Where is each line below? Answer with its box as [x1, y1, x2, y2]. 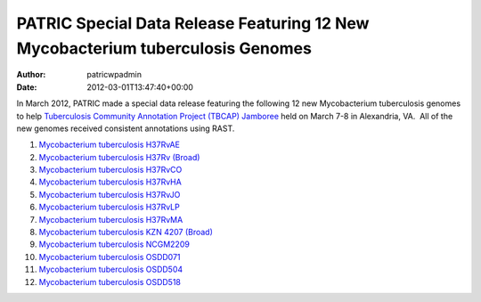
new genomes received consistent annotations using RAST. [16, 123, 235, 134]
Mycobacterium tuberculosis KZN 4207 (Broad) [38, 227, 214, 238]
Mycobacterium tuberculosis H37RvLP [38, 201, 180, 213]
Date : [16, 81, 37, 93]
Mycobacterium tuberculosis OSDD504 [38, 264, 183, 275]
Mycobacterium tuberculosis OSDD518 [38, 276, 182, 287]
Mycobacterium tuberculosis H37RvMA [38, 214, 183, 224]
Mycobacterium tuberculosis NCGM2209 [38, 239, 191, 249]
